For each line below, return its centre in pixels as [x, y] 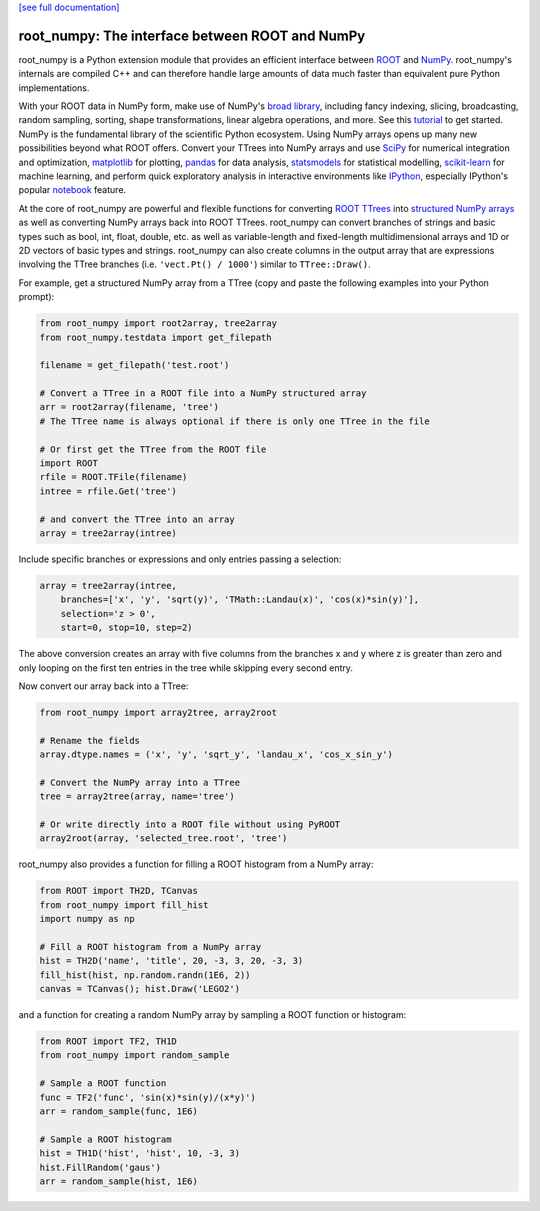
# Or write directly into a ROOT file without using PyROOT [190, 824]
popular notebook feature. [72, 190]
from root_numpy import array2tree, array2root [158, 712]
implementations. [54, 87]
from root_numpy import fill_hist [124, 904]
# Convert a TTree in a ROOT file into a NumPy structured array [203, 393]
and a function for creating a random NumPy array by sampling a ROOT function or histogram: [212, 1015]
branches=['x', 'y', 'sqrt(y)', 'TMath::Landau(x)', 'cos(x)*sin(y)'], [240, 599]
